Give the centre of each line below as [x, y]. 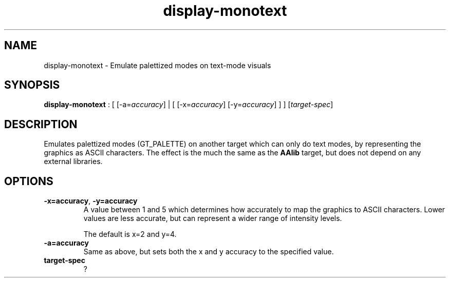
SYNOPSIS [32, 85]
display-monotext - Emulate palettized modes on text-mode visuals [157, 65]
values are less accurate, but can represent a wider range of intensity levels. [213, 218]
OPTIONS [29, 181]
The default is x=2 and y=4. [130, 234]
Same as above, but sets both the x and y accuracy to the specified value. [209, 252]
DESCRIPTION [41, 124]
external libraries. [73, 162]
